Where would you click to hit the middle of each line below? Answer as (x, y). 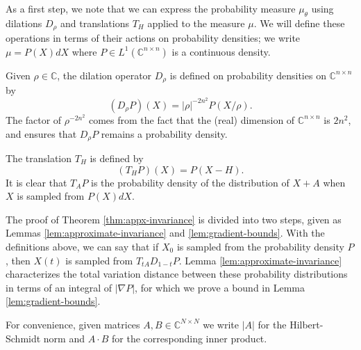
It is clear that (36, 182)
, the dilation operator (104, 75)
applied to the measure (196, 23)
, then (18, 260)
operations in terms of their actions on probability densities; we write (153, 38)
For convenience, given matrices (73, 324)
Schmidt (23, 338)
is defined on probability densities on (248, 75)
